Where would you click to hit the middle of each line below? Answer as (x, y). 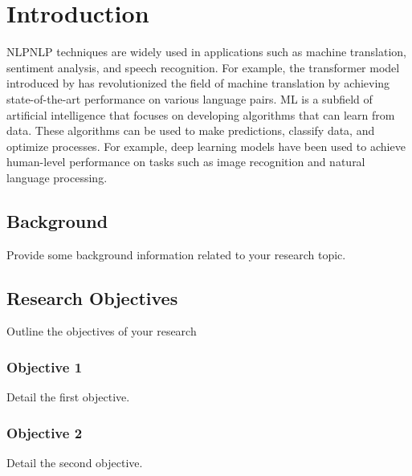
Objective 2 (45, 432)
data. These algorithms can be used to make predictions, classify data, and (191, 130)
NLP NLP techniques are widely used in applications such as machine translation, (206, 52)
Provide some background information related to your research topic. (176, 254)
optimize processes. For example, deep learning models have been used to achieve (206, 146)
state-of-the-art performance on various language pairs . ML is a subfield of (190, 98)
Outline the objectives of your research (102, 331)
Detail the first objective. (68, 397)
